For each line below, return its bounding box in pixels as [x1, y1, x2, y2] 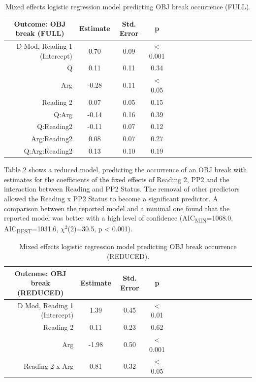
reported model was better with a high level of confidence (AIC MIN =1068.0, [4, 213, 233, 224]
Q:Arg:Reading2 [24, 146, 73, 156]
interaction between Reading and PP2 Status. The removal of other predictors [4, 184, 240, 194]
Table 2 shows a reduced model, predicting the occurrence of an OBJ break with [4, 164, 247, 175]
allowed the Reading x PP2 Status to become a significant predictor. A [4, 193, 218, 203]
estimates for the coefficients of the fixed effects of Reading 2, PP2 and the [4, 174, 229, 184]
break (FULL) [15, 28, 64, 38]
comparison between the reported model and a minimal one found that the [4, 203, 230, 213]
